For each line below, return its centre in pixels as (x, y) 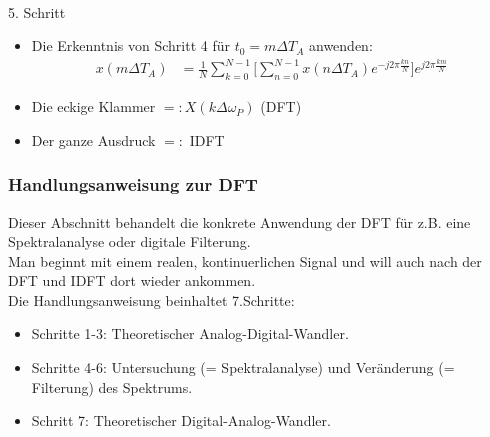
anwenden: (341, 45)
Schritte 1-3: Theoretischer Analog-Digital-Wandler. (190, 333)
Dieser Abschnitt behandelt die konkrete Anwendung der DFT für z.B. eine (239, 221)
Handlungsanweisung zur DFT (133, 184)
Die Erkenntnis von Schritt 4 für (130, 45)
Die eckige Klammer (93, 106)
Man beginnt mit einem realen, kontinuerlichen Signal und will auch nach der (245, 260)
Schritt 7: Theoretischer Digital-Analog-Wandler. (181, 420)
